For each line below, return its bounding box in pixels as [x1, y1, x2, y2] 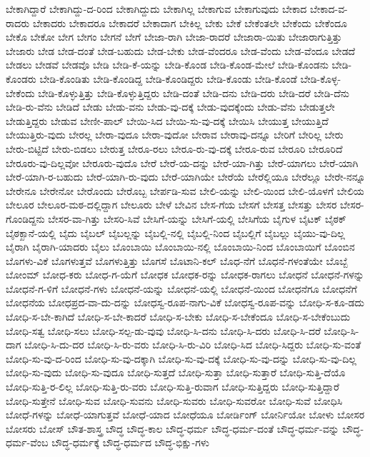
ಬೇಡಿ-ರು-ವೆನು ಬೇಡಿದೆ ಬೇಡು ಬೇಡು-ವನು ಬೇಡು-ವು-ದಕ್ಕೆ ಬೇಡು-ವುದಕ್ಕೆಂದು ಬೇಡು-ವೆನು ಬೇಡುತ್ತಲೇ [6, 99, 335, 114]
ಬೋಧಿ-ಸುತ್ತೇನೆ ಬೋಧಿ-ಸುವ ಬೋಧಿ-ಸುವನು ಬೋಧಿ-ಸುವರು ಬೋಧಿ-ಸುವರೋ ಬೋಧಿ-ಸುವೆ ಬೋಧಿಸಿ [6, 393, 343, 408]
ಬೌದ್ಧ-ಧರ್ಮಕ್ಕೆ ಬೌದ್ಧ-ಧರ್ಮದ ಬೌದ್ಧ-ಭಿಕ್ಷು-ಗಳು [51, 435, 209, 450]
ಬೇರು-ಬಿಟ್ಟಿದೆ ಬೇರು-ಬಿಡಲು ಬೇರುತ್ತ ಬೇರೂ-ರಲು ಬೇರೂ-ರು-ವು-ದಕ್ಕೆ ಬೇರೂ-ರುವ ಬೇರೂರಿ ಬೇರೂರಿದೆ [6, 141, 343, 156]
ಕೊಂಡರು [6, 71, 36, 86]
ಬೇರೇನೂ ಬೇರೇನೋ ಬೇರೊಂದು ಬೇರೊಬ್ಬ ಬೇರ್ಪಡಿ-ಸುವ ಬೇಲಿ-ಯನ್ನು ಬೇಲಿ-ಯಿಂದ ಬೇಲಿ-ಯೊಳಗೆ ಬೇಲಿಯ [6, 183, 364, 198]
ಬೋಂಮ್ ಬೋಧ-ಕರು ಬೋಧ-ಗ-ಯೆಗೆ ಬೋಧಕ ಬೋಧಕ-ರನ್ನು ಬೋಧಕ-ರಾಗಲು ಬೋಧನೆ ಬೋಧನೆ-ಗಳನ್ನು [6, 267, 364, 282]
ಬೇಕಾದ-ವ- [310, 1, 348, 16]
